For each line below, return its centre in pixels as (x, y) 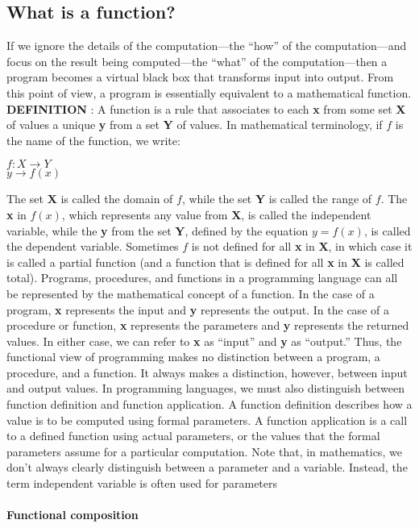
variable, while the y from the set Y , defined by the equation (158, 230)
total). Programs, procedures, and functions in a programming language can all (202, 278)
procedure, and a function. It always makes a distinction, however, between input (207, 372)
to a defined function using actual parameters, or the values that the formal (193, 436)
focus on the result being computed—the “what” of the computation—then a (197, 61)
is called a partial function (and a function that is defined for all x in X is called (205, 262)
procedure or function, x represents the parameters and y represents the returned (208, 325)
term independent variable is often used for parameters (142, 483)
